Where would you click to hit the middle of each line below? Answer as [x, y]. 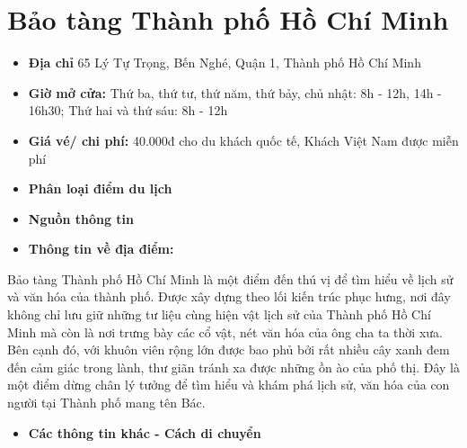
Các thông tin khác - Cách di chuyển [145, 432]
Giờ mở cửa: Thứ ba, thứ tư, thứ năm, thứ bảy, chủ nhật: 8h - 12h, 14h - [235, 92]
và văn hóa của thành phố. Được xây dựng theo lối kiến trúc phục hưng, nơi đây [229, 296]
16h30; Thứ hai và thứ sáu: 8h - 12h [128, 110]
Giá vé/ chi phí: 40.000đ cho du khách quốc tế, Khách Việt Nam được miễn [243, 140]
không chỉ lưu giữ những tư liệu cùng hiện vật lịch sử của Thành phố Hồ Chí [219, 314]
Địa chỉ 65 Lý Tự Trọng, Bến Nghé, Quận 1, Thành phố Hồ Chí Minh [225, 63]
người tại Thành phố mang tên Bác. [106, 403]
